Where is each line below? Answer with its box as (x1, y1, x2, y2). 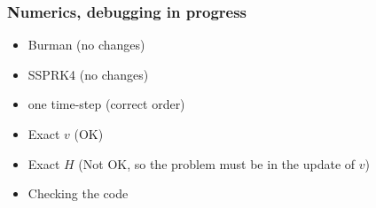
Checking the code (27, 184, 129, 203)
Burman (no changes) (27, 35, 145, 54)
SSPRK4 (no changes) (27, 65, 149, 83)
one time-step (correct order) (27, 95, 185, 113)
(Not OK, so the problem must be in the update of (78, 154, 356, 173)
